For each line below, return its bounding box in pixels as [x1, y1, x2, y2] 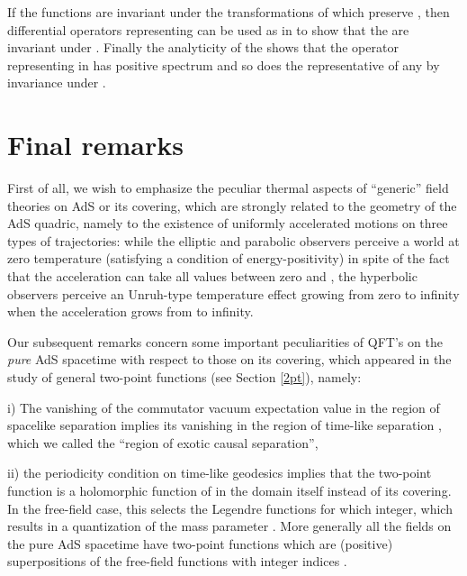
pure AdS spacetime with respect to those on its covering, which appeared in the [7, 350, 452, 369]
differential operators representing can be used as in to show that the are [7, 20, 409, 39]
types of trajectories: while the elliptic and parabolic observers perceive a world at [7, 231, 460, 250]
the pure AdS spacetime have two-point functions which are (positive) [7, 534, 393, 553]
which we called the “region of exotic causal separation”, [7, 433, 319, 452]
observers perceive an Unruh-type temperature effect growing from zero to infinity [7, 284, 460, 303]
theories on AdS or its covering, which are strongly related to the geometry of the [7, 196, 457, 215]
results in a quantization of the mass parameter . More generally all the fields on [7, 517, 452, 535]
